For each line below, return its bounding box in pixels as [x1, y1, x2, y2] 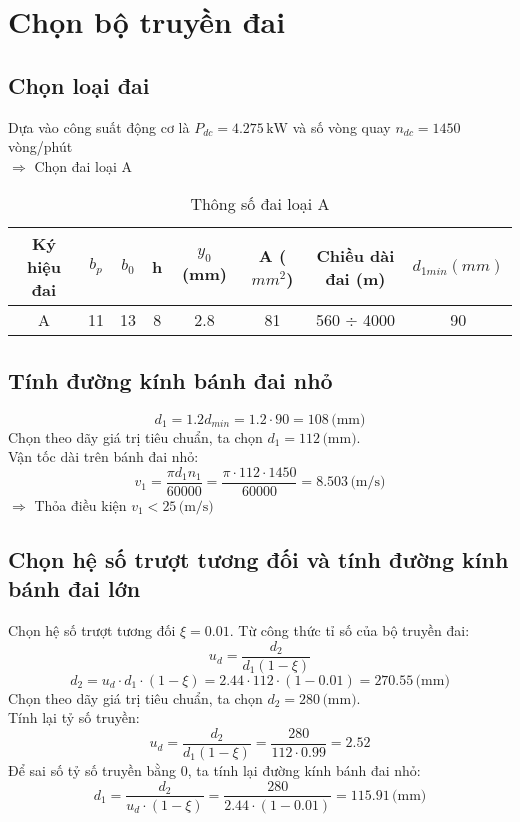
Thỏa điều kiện [34, 494, 127, 515]
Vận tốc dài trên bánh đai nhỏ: [8, 446, 199, 467]
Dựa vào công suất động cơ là [8, 116, 190, 137]
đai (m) [325, 266, 386, 290]
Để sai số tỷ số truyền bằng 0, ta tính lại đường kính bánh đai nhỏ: [8, 759, 421, 780]
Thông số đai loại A [190, 192, 330, 216]
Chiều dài [316, 243, 395, 267]
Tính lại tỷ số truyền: [8, 707, 140, 728]
